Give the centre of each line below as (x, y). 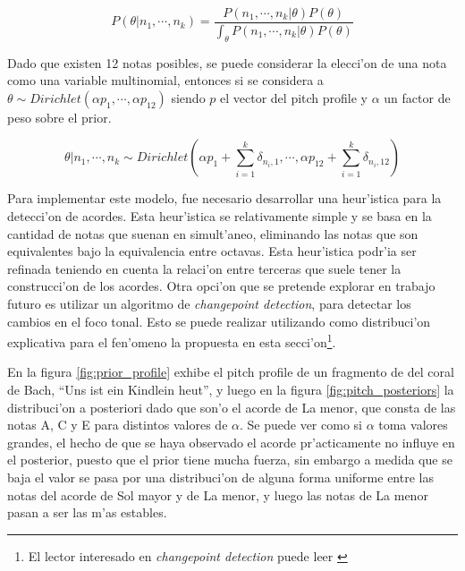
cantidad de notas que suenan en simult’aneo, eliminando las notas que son (213, 233)
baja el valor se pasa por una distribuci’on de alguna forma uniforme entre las (220, 477)
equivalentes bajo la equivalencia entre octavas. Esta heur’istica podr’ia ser (212, 251)
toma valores (413, 425)
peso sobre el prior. (59, 117)
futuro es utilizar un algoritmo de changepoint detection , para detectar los (209, 304)
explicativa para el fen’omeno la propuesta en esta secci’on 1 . (172, 341)
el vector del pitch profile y (294, 97)
